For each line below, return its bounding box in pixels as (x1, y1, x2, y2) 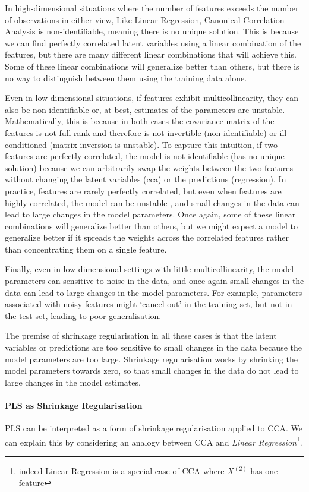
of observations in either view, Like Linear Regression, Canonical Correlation (5, 13, 285, 26)
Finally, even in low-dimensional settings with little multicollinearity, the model (5, 263, 294, 275)
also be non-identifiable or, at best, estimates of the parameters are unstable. (5, 103, 285, 115)
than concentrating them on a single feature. (5, 242, 167, 255)
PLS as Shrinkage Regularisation (5, 399, 143, 411)
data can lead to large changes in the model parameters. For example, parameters (5, 286, 302, 298)
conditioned (5, 138, 47, 150)
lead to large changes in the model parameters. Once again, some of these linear (5, 208, 296, 220)
